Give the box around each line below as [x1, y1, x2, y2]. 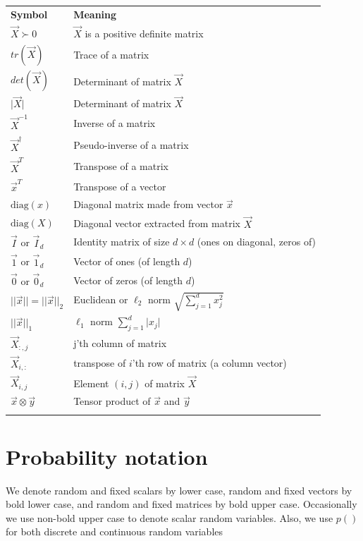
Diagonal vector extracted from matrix [73, 216, 240, 231]
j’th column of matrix [73, 335, 167, 350]
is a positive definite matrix [85, 25, 204, 40]
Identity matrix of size [73, 234, 170, 249]
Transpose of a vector [73, 178, 166, 193]
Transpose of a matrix [73, 159, 168, 174]
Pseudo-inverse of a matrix [73, 137, 189, 152]
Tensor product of [73, 394, 151, 408]
